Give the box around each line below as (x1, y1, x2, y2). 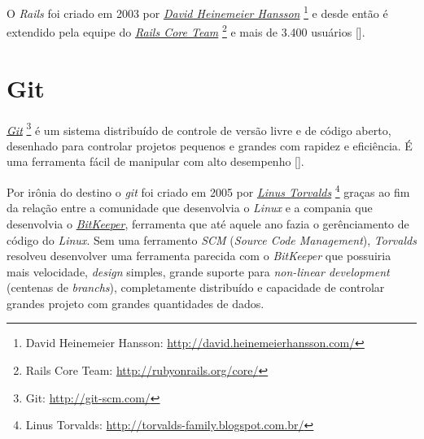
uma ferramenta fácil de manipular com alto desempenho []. (7, 153, 304, 170)
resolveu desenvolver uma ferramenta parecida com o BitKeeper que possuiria (7, 247, 391, 264)
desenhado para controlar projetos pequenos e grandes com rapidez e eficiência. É (7, 137, 413, 154)
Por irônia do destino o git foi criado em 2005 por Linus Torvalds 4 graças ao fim (7, 181, 410, 200)
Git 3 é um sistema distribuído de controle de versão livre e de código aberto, (7, 119, 391, 138)
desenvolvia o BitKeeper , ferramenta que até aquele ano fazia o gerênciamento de (7, 215, 409, 232)
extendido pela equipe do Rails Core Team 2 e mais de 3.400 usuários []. (7, 21, 365, 40)
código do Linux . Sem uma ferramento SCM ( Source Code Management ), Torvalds (7, 231, 417, 248)
